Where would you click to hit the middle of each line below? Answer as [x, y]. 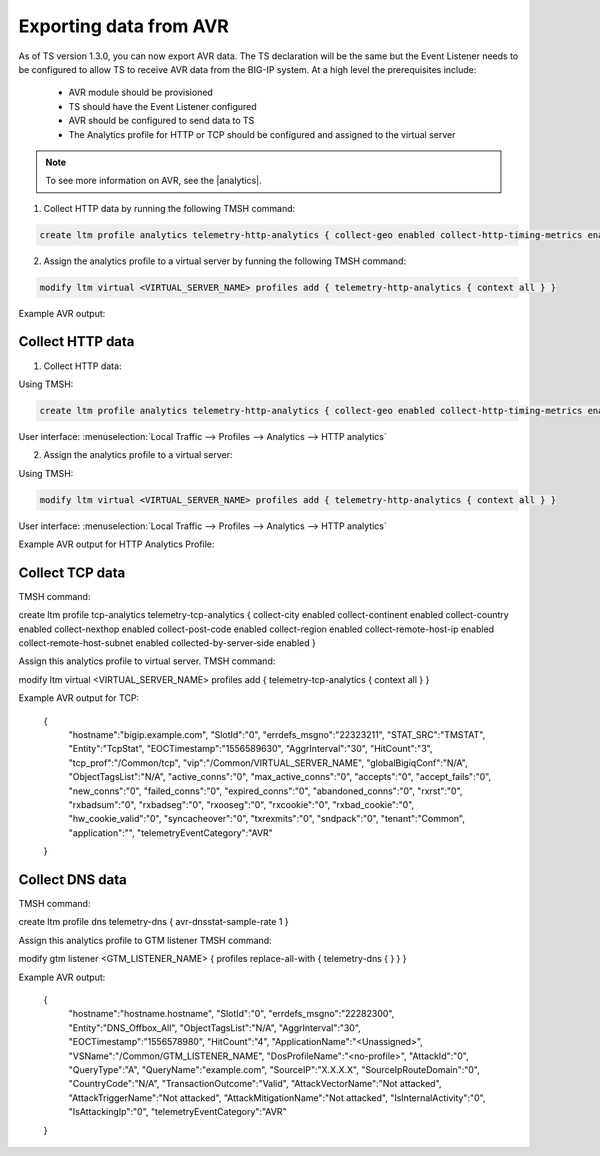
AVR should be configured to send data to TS [161, 121]
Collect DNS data [72, 879]
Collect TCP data [72, 572]
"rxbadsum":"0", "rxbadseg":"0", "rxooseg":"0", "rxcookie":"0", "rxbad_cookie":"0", [241, 804]
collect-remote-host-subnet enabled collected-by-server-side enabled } [167, 643]
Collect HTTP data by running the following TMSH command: [169, 208]
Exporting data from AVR [123, 26]
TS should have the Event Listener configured [162, 106]
